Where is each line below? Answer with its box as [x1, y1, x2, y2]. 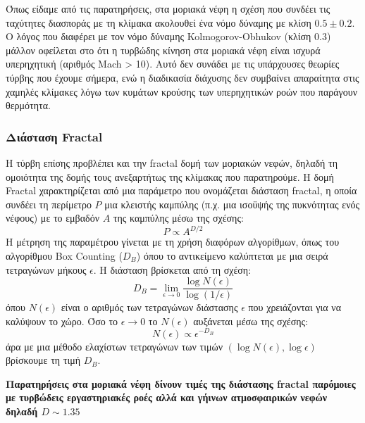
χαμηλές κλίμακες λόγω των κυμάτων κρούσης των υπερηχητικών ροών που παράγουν [6, 84, 358, 99]
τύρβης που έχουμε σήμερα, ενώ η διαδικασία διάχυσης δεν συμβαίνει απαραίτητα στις [6, 70, 359, 84]
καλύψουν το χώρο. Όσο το [6, 313, 118, 328]
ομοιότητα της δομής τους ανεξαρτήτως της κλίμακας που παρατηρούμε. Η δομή [6, 169, 334, 184]
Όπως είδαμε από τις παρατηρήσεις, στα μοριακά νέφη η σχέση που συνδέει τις [6, 1, 330, 15]
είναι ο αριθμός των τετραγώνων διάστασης [61, 300, 238, 315]
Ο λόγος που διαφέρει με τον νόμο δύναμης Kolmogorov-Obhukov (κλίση [6, 29, 311, 44]
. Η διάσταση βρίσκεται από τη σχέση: [93, 262, 252, 277]
